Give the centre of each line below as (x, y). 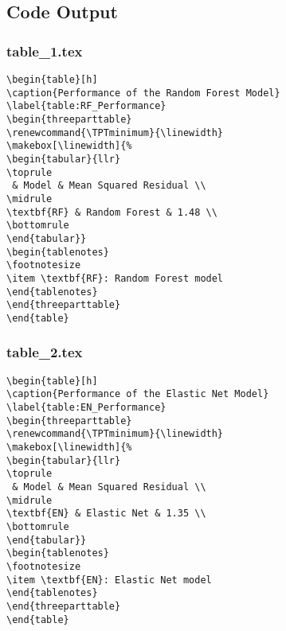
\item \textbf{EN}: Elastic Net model (109, 580)
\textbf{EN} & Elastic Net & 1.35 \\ (106, 514)
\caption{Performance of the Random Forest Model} (143, 93)
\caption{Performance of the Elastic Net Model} (138, 394)
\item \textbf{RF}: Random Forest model (115, 278)
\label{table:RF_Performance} (86, 106)
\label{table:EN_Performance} (86, 407)
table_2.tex (45, 352)
